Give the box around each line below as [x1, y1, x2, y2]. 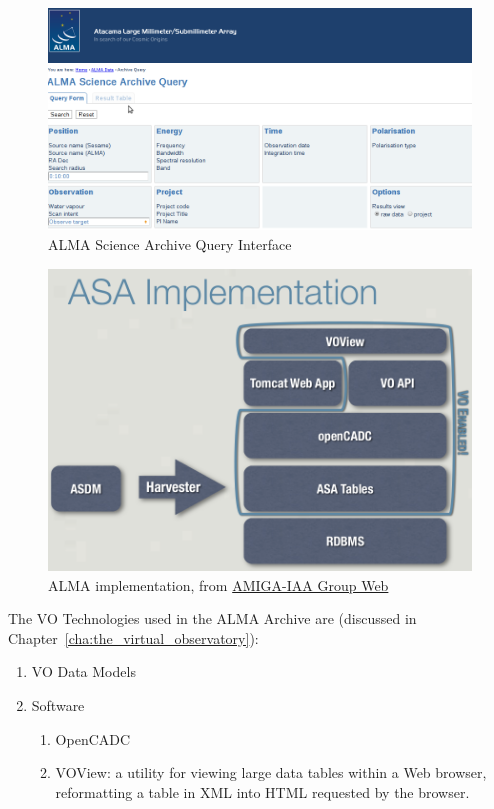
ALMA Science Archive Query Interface [48, 234, 292, 255]
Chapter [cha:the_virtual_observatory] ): [8, 627, 259, 648]
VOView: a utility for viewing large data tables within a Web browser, [55, 762, 487, 783]
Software [31, 694, 85, 715]
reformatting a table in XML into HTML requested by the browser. [55, 781, 470, 802]
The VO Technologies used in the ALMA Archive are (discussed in [8, 608, 417, 629]
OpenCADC [55, 728, 131, 749]
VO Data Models [31, 661, 136, 682]
